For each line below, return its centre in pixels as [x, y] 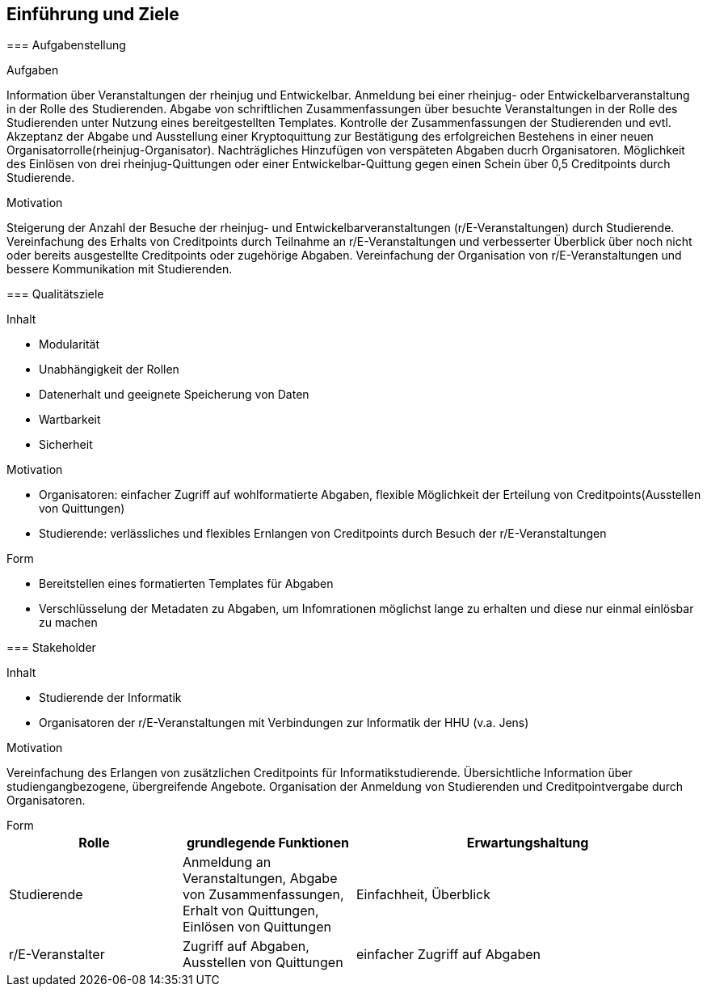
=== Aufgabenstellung [66, 45]
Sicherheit [66, 445]
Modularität [69, 344]
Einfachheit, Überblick [423, 895]
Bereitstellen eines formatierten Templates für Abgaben [186, 584]
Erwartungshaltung [528, 843]
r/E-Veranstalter [57, 955]
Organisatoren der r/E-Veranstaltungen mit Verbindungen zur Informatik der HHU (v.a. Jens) [284, 723]
